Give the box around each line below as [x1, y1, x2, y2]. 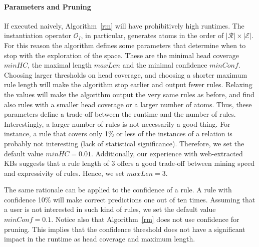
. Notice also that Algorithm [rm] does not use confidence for [51, 214, 239, 224]
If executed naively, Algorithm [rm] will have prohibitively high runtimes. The [4, 20, 244, 31]
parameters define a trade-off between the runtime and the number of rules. [4, 109, 236, 119]
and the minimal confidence [122, 60, 207, 70]
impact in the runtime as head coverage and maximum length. [4, 233, 195, 244]
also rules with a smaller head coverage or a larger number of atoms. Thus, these [4, 99, 252, 109]
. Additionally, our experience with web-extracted [91, 148, 243, 158]
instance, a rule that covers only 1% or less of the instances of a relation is [4, 128, 232, 139]
